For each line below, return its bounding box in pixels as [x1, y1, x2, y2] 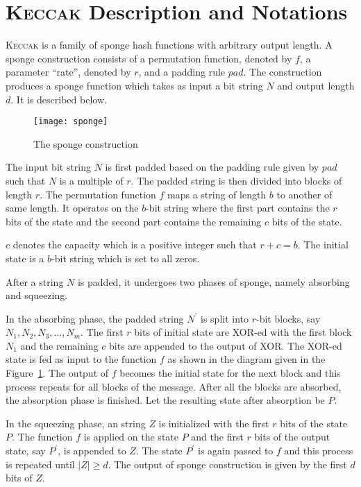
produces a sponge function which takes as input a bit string [6, 78, 263, 92]
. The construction [243, 65, 322, 79]
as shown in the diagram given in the [167, 352, 326, 366]
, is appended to [58, 443, 126, 458]
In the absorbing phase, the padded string [6, 311, 184, 325]
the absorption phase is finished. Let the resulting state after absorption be [6, 393, 325, 407]
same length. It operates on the [6, 200, 139, 215]
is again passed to [198, 443, 274, 458]
